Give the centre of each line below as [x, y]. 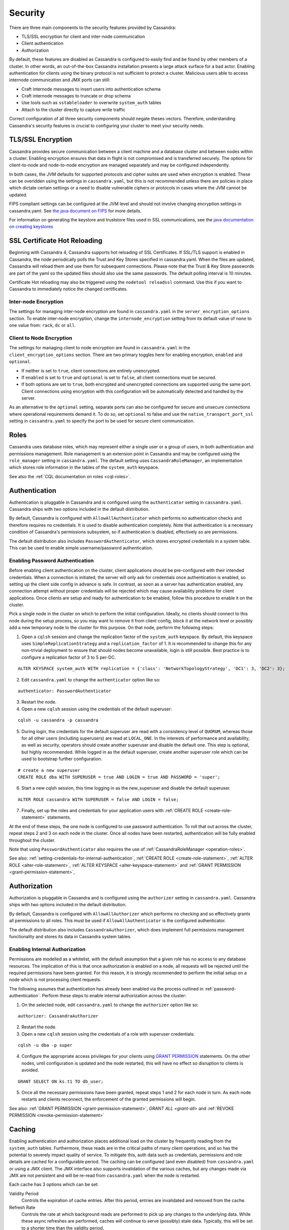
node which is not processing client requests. [55, 980]
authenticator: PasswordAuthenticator [65, 691]
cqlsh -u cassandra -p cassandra [58, 720]
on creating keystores [31, 227]
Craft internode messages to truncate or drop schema [76, 96]
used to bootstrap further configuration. [62, 759]
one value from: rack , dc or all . [43, 325]
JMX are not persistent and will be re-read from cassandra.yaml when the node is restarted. [105, 1175]
